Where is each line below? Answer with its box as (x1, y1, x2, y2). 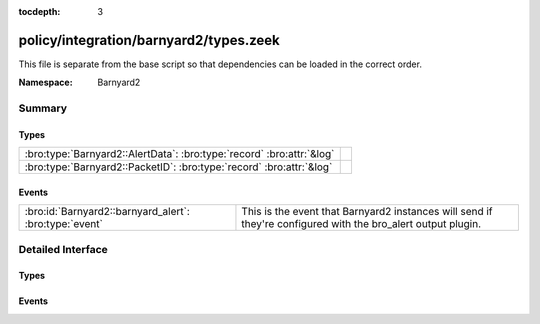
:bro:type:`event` (24, 217, 104, 231)
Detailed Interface (18, 242, 109, 256)
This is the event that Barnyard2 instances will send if (241, 205, 494, 219)
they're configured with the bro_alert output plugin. (241, 217, 482, 231)
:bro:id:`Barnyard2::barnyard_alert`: (24, 205, 190, 219)
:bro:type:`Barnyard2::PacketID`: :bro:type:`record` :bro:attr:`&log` (24, 160, 333, 174)
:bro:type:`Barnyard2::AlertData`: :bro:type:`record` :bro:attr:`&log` (24, 147, 335, 161)
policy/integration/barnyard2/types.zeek (18, 31, 280, 49)
